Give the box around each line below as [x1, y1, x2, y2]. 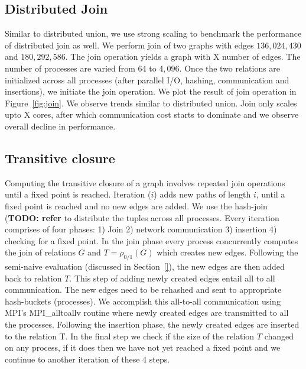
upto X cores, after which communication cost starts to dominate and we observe [5, 108, 299, 121]
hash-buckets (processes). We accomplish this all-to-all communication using [5, 294, 281, 307]
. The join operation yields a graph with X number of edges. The [65, 50, 301, 63]
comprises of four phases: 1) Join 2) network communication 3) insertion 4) [5, 223, 277, 235]
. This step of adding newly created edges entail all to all [69, 271, 275, 284]
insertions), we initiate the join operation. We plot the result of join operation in [5, 85, 297, 98]
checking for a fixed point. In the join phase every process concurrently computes [5, 234, 298, 247]
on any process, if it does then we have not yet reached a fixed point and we [5, 341, 281, 354]
